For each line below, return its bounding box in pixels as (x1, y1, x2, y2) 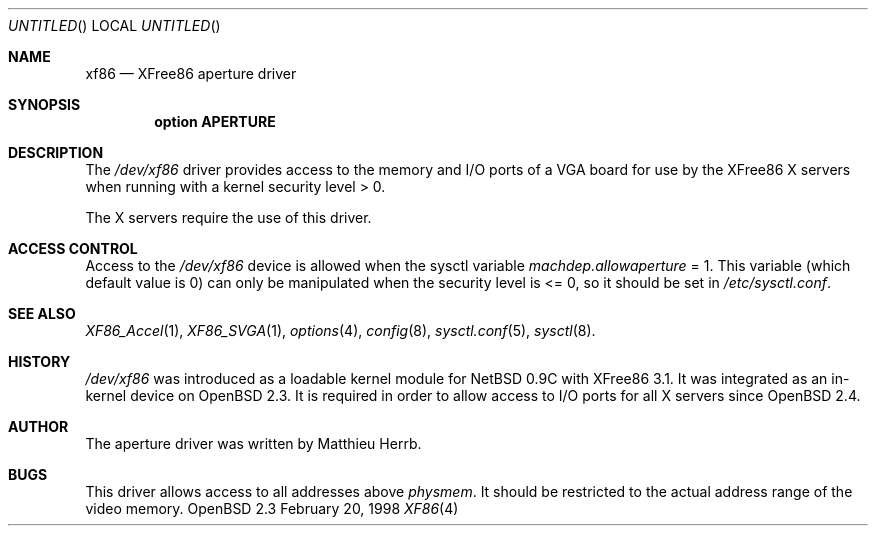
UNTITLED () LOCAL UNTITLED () (8, 17, 221, 34)
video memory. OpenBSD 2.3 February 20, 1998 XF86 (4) (85, 500, 459, 517)
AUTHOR (8, 418, 69, 435)
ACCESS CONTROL (8, 240, 138, 257)
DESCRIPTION (8, 144, 104, 161)
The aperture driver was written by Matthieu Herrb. (85, 435, 422, 452)
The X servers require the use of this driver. (85, 209, 372, 226)
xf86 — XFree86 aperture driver (85, 65, 297, 82)
